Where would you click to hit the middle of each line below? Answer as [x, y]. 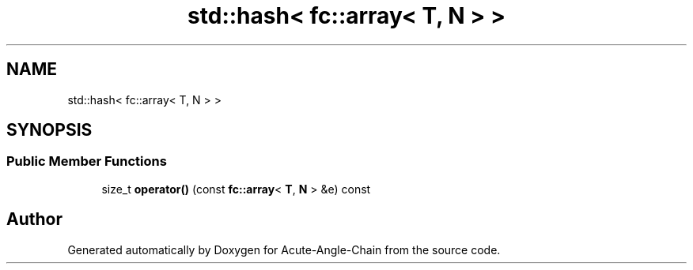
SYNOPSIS [49, 130]
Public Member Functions [87, 161]
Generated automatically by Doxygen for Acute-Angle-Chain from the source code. [284, 249]
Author [34, 219]
